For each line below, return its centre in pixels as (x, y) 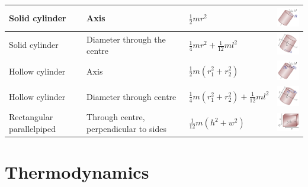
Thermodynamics (77, 172)
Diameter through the (126, 39)
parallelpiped (33, 129)
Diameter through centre (131, 97)
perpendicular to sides (126, 129)
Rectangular (31, 117)
